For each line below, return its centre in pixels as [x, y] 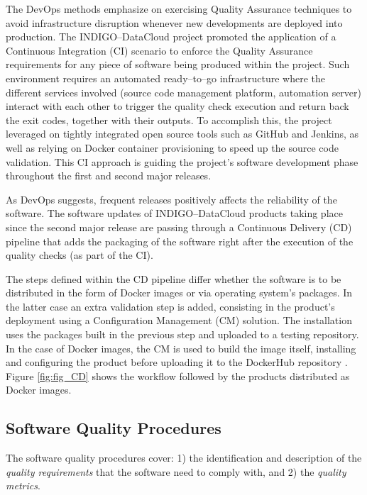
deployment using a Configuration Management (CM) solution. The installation [179, 320]
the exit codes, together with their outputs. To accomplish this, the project [169, 119]
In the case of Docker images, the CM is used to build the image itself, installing [181, 348]
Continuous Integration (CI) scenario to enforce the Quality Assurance [159, 50]
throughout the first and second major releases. [109, 176]
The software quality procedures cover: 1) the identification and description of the [184, 458]
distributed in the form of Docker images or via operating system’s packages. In [179, 293]
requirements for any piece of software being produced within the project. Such [178, 64]
